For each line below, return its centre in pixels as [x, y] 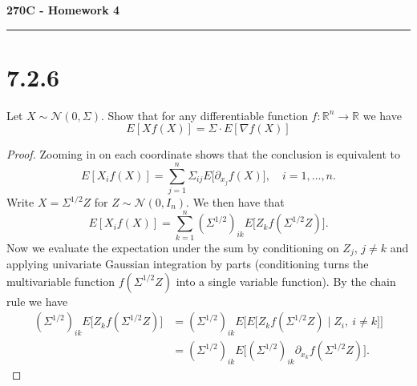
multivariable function [61, 281]
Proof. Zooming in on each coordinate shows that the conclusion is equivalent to [204, 154]
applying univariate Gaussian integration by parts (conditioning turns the [188, 264]
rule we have [37, 301]
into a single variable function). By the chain [286, 281]
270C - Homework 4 [63, 10]
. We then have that [235, 202]
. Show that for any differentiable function [204, 115]
